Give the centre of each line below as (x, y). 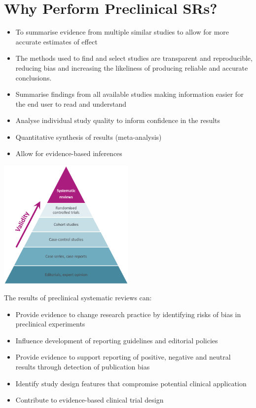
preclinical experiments (50, 324)
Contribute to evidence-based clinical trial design (90, 400)
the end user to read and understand (71, 103)
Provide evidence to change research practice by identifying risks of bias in (128, 314)
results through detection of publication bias (83, 367)
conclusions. (34, 77)
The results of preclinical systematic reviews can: (78, 298)
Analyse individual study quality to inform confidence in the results (118, 120)
